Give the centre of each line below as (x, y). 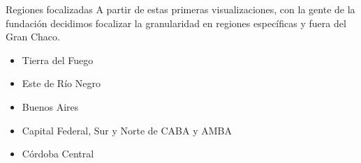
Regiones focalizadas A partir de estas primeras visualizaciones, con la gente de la (180, 9)
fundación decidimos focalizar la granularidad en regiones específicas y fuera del (176, 23)
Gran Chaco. (33, 37)
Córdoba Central (58, 154)
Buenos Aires (50, 106)
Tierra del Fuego (58, 60)
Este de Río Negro (61, 83)
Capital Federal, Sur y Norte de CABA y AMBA (127, 130)
